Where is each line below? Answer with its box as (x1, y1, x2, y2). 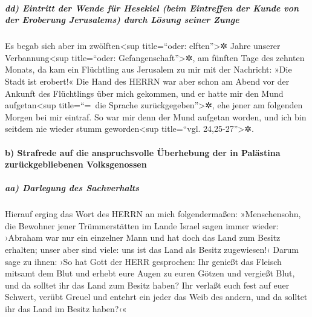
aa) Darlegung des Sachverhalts (5, 181, 140, 194)
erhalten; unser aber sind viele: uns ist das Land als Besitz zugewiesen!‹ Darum (5, 243, 299, 256)
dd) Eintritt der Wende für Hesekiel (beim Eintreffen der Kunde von (5, 1, 299, 14)
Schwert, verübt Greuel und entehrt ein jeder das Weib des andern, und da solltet (5, 290, 308, 303)
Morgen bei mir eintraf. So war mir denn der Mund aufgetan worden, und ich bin (5, 110, 307, 123)
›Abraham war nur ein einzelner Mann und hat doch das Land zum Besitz (5, 231, 281, 244)
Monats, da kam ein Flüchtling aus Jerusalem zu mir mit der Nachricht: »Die (5, 63, 292, 76)
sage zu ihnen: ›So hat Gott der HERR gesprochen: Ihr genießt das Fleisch (5, 255, 282, 267)
